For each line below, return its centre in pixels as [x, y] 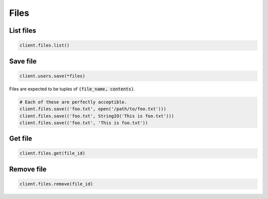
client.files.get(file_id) [52, 153]
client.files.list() [44, 45]
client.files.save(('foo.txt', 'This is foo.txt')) [84, 123]
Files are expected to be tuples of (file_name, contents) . [72, 89]
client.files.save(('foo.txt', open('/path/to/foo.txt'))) [93, 109]
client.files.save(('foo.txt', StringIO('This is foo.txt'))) [97, 116]
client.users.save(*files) [52, 76]
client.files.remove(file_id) [56, 184]
